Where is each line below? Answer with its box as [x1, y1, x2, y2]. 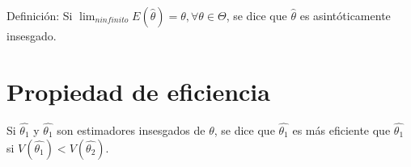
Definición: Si [6, 7, 73, 23]
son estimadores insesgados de [57, 121, 205, 138]
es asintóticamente [299, 7, 391, 23]
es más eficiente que [292, 121, 391, 138]
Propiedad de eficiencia [6, 74, 270, 107]
